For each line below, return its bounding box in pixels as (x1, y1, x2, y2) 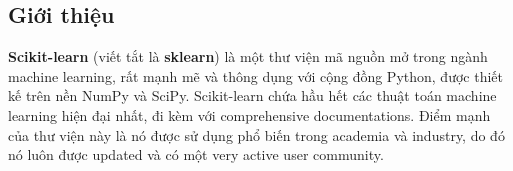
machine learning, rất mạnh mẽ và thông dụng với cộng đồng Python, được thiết (8, 65, 503, 86)
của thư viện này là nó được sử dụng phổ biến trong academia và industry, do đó (8, 124, 505, 145)
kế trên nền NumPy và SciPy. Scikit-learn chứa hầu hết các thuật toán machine (8, 85, 497, 106)
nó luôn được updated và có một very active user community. (8, 144, 384, 165)
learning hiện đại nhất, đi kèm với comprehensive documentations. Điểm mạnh (8, 104, 491, 125)
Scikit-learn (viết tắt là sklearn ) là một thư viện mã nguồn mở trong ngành (8, 46, 488, 67)
